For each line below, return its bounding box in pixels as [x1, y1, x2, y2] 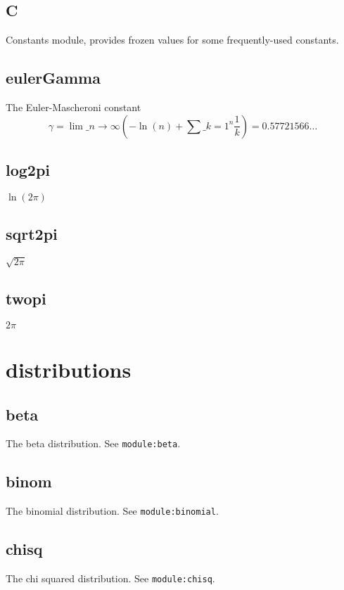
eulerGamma [6, 67, 101, 89]
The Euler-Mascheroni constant [6, 100, 141, 114]
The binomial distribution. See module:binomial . [6, 504, 219, 518]
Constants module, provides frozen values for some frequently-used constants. [6, 32, 339, 47]
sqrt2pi [6, 223, 58, 245]
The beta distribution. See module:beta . [6, 436, 181, 451]
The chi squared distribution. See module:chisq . [6, 571, 215, 586]
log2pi [6, 158, 51, 180]
